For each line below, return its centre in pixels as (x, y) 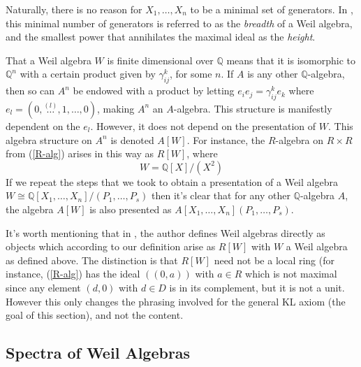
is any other (273, 74)
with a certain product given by (88, 74)
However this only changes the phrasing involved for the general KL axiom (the (176, 301)
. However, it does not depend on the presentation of (203, 125)
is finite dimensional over (160, 60)
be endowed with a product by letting (154, 91)
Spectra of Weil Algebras (98, 353)
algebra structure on (49, 139)
